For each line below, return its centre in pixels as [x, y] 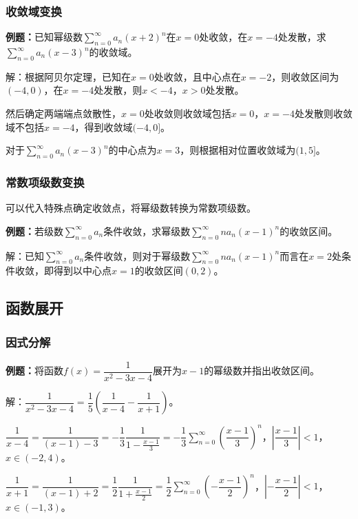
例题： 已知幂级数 [44, 37]
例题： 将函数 [34, 370]
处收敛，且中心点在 [197, 76]
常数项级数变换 [45, 182]
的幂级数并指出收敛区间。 [262, 370]
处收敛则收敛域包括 [188, 113]
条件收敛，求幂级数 [147, 231]
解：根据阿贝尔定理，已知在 [68, 76]
